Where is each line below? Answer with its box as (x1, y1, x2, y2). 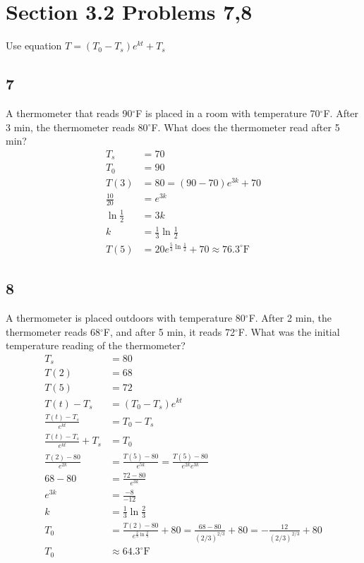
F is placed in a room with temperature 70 (135, 105, 320, 120)
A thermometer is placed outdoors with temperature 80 (6, 310, 245, 325)
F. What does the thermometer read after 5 (151, 119, 340, 134)
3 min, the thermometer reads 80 (6, 119, 148, 134)
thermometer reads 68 (6, 324, 100, 339)
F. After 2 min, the (248, 310, 332, 325)
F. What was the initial (238, 324, 340, 339)
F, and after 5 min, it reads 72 (103, 324, 236, 339)
